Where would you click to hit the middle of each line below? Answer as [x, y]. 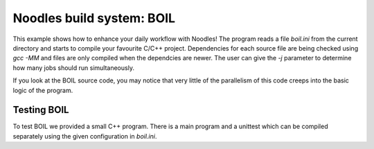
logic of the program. [43, 90]
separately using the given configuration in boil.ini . [85, 136]
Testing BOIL [41, 110]
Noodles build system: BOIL [94, 18]
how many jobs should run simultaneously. [74, 68]
